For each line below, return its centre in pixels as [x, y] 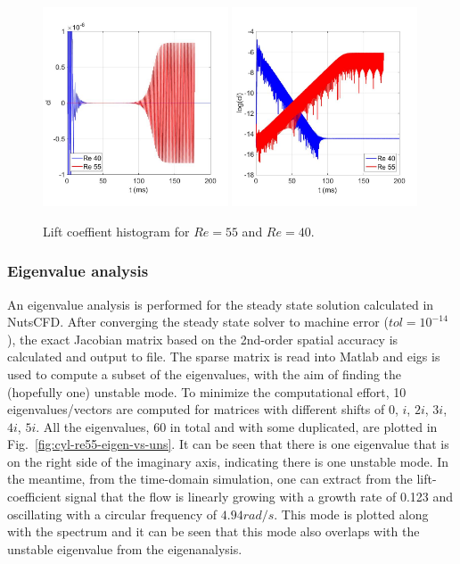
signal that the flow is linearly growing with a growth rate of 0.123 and [259, 497]
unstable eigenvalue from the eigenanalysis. [125, 548]
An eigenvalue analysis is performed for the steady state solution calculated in [221, 304]
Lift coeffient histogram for [116, 231]
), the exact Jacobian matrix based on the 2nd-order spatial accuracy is [203, 339]
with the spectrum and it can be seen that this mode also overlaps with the [214, 531]
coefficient [34, 497]
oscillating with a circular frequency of [112, 514]
